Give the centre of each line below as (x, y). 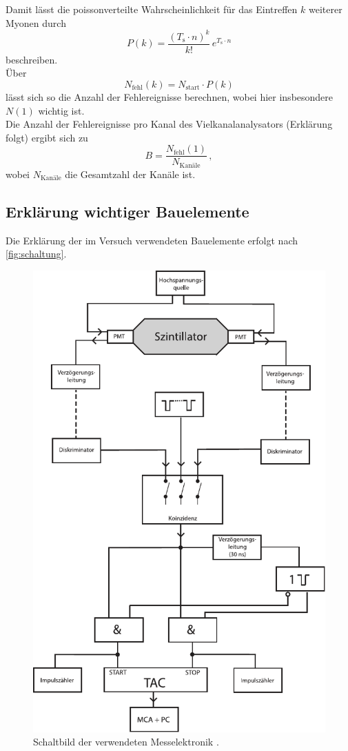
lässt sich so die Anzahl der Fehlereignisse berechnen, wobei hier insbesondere (170, 96)
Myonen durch (36, 22)
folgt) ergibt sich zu (47, 137)
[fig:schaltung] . (36, 254)
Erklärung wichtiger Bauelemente (127, 211)
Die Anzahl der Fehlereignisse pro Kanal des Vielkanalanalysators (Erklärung (169, 124)
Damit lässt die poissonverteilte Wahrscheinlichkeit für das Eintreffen (152, 9)
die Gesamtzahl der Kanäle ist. (130, 174)
